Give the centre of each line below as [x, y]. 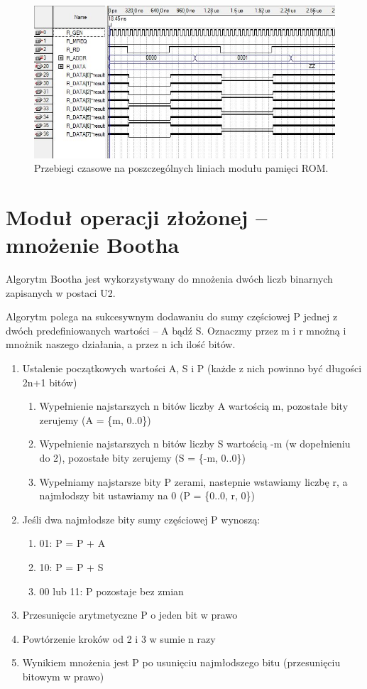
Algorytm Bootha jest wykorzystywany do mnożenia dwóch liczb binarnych [169, 278]
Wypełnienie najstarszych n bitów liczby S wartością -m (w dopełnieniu [195, 444]
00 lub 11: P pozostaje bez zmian [111, 591]
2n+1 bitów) [50, 382]
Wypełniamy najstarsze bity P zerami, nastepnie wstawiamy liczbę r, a [193, 481]
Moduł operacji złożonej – [137, 216]
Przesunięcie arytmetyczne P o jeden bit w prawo [130, 615]
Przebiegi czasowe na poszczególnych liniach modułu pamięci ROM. [181, 168]
